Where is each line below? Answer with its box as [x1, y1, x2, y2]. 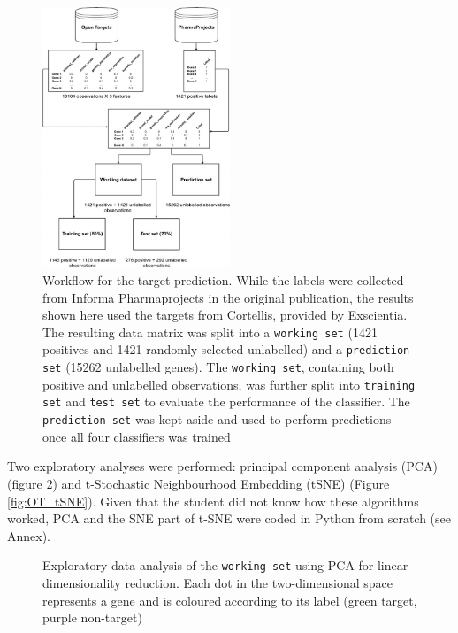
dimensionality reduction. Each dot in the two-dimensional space [42, 573, 393, 591]
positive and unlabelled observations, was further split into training [42, 374, 416, 393]
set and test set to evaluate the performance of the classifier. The [42, 392, 410, 411]
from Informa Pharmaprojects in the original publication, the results [42, 288, 414, 306]
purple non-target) [42, 608, 142, 627]
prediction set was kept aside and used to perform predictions [42, 410, 392, 428]
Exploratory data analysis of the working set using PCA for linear [42, 556, 408, 575]
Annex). [7, 526, 51, 544]
